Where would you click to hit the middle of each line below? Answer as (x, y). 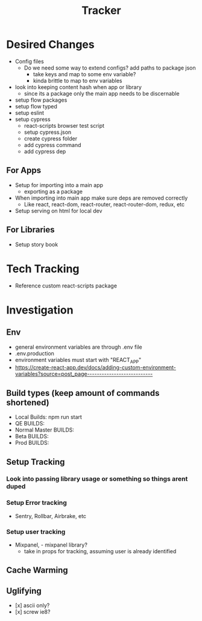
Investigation (40, 310)
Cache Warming (37, 570)
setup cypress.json (48, 132)
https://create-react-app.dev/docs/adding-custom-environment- (96, 367)
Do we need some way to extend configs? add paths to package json (110, 68)
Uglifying (24, 591)
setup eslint (29, 113)
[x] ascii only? (32, 605)
